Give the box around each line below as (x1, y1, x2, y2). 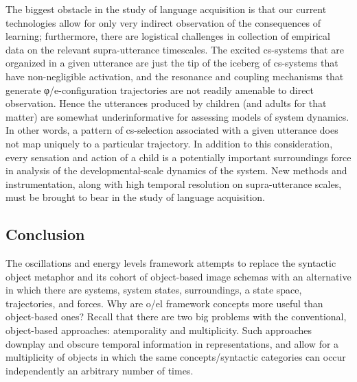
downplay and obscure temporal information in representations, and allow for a (5, 336, 339, 350)
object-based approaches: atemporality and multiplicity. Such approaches (5, 323, 312, 337)
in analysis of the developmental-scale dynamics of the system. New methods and (5, 163, 347, 178)
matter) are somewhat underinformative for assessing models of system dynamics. (5, 109, 349, 123)
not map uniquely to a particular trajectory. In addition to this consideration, (5, 136, 333, 150)
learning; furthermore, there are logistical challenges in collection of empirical (5, 29, 330, 43)
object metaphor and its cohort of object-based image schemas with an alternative (5, 269, 352, 283)
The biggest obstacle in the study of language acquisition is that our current (5, 2, 327, 16)
